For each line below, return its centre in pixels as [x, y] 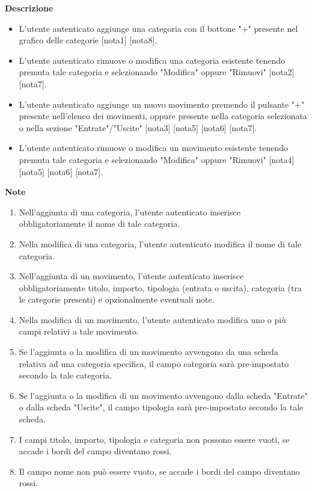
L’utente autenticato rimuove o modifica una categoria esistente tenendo [152, 60]
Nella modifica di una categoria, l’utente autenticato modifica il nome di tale [160, 243]
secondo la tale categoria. [65, 375]
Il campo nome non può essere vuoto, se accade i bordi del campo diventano [159, 471]
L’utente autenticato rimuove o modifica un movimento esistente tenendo [153, 148]
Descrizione [29, 8]
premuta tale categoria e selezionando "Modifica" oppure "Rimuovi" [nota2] [157, 72]
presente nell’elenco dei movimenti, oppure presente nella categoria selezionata [163, 116]
